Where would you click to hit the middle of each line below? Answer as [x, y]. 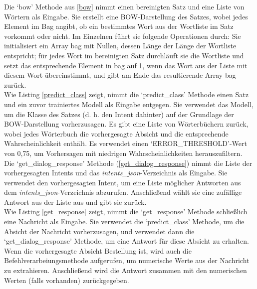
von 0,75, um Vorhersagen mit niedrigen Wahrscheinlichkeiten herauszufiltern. [123, 153]
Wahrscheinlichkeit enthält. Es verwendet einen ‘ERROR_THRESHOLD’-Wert [126, 143]
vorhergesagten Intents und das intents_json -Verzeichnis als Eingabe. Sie [116, 173]
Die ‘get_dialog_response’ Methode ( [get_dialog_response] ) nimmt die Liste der [128, 163]
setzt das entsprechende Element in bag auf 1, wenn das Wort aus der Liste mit [126, 65]
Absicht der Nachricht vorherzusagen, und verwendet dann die [99, 231]
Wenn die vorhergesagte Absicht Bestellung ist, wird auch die [98, 250]
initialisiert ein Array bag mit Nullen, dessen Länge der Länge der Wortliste [120, 46]
